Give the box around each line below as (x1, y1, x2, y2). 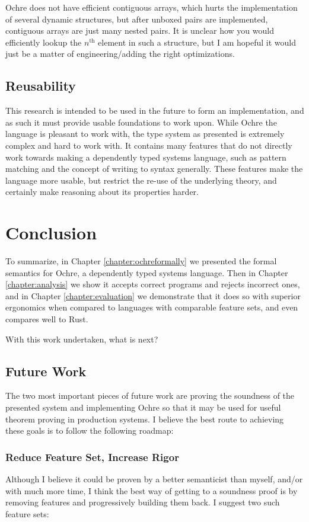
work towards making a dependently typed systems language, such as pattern (5, 150, 286, 163)
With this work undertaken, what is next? (5, 332, 158, 345)
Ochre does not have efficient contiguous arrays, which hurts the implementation (5, 1, 298, 13)
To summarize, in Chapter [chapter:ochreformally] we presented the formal (5, 255, 277, 267)
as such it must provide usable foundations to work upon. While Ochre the (5, 116, 277, 128)
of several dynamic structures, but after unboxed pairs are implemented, (5, 12, 268, 25)
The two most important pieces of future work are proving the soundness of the (5, 389, 295, 402)
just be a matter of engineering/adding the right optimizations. (5, 47, 235, 60)
